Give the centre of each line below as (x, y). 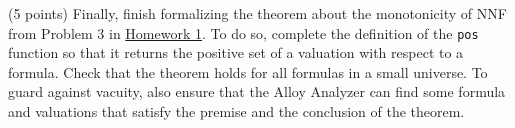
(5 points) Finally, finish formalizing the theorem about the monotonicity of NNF (257, 13)
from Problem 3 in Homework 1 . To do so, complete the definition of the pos (243, 32)
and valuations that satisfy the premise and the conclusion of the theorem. (236, 111)
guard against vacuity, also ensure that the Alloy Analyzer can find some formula (257, 91)
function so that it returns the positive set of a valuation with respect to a (236, 52)
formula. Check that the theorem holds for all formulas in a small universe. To (248, 71)
